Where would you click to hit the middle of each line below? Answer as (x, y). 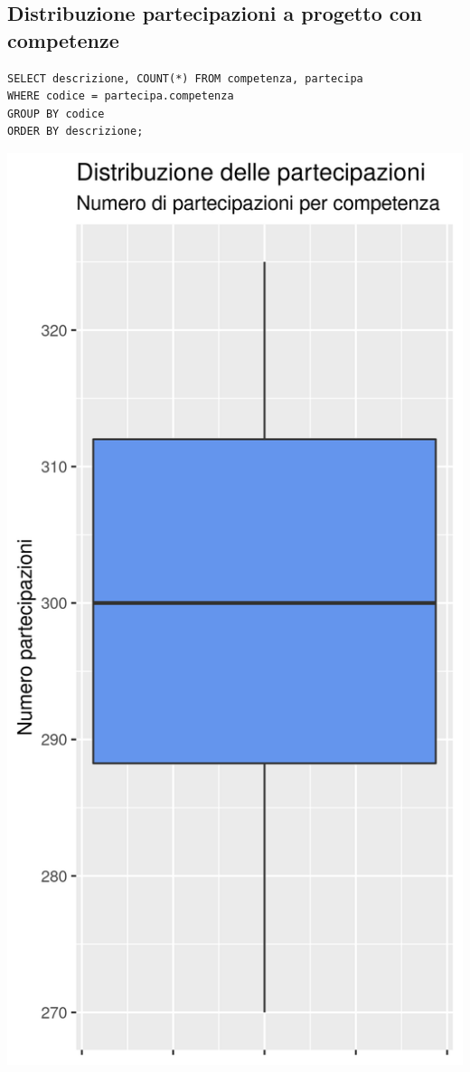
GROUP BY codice (56, 114)
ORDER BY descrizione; (75, 132)
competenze (63, 39)
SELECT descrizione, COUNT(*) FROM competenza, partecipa (185, 78)
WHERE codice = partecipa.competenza (121, 96)
